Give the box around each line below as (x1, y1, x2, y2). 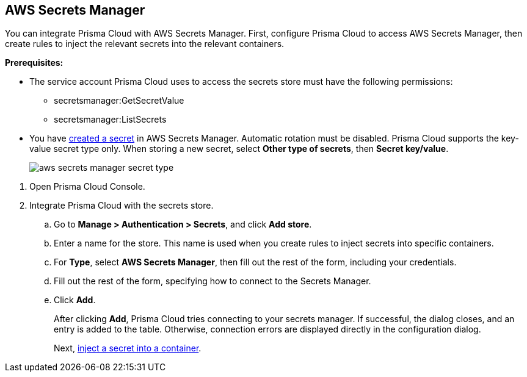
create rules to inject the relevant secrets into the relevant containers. (5, 38, 285, 49)
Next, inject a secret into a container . (54, 343, 202, 354)
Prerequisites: (5, 57, 64, 68)
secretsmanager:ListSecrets (54, 114, 167, 125)
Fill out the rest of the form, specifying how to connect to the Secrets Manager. (54, 276, 371, 287)
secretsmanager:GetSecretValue (54, 95, 184, 106)
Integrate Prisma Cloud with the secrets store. (29, 200, 214, 211)
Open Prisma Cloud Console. (29, 181, 145, 192)
